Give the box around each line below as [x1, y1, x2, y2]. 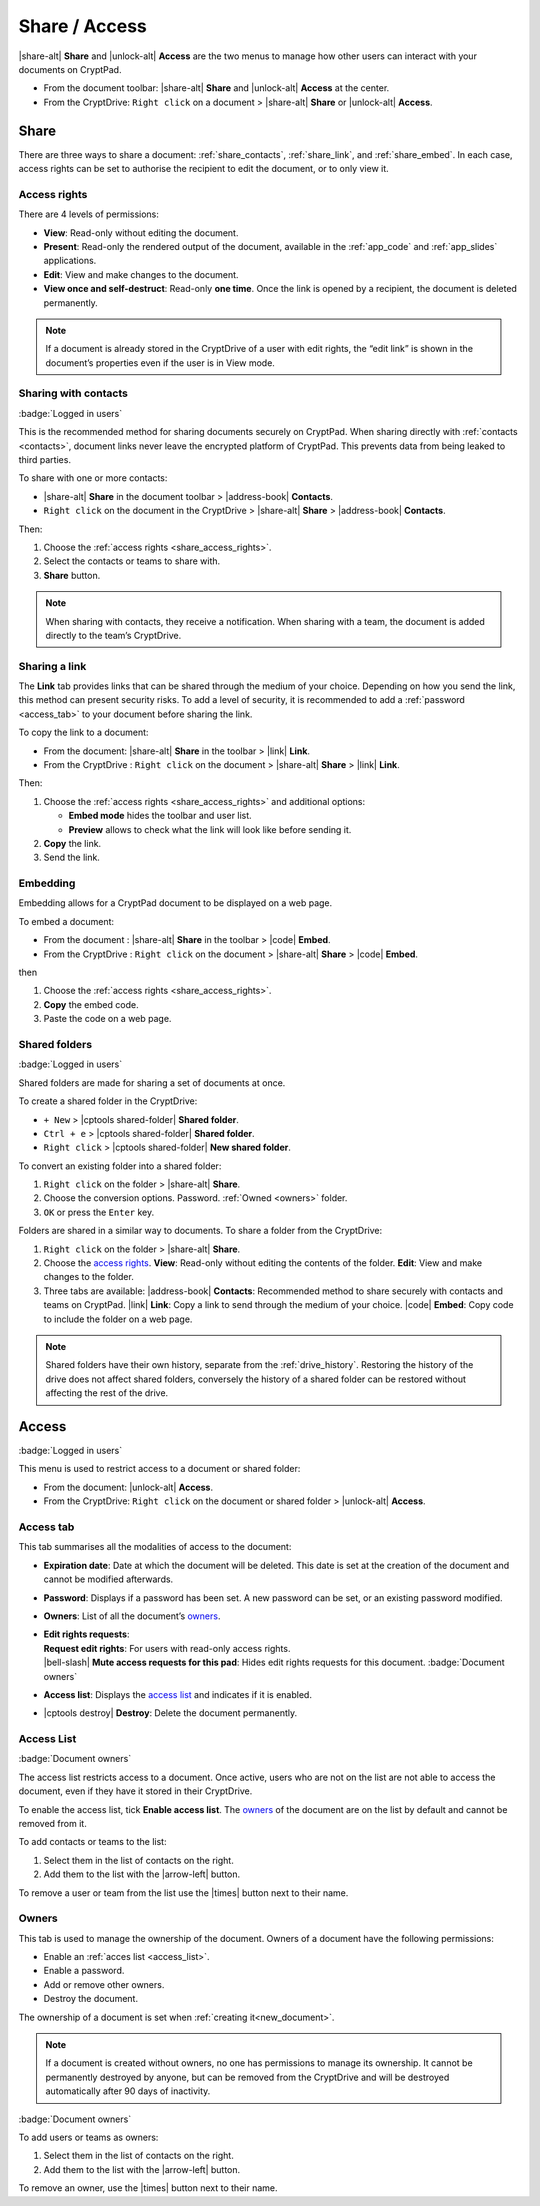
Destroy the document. [43, 1993, 139, 2005]
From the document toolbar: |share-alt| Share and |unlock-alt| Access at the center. [43, 82, 390, 94]
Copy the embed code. [43, 998, 139, 1010]
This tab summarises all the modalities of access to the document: [18, 1541, 292, 1553]
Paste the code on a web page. [43, 1013, 172, 1025]
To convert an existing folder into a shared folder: [18, 1160, 222, 1172]
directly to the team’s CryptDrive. [45, 629, 182, 641]
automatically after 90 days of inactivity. [45, 2085, 211, 2097]
